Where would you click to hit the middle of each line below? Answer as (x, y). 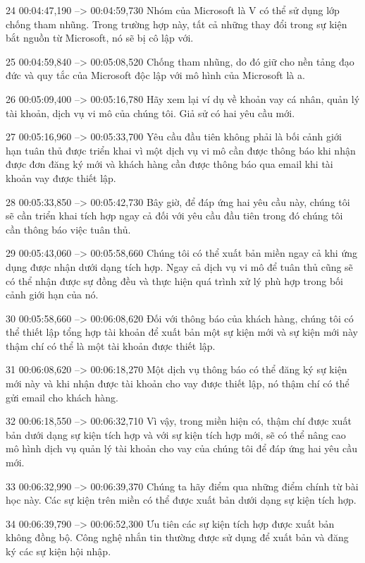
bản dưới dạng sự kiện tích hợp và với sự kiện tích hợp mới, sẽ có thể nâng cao (176, 434)
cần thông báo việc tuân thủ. (68, 229)
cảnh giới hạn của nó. (52, 295)
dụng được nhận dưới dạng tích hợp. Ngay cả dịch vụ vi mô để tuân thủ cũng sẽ (179, 266)
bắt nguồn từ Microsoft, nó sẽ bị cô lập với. (100, 38)
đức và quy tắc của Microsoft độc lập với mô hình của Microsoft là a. (155, 75)
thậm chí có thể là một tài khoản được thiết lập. (111, 345)
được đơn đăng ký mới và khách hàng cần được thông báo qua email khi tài (169, 164)
